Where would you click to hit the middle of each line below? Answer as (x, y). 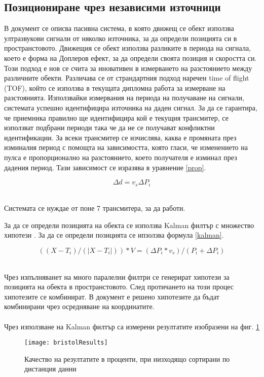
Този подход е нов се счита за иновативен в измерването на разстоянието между (128, 68)
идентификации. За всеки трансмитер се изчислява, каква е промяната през (120, 137)
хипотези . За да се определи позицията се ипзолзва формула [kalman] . (114, 235)
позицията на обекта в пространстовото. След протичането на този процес (119, 287)
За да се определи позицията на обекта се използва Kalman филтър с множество (129, 225)
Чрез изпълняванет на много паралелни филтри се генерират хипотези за (117, 276)
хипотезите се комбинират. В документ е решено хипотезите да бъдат (112, 296)
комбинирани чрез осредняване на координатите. (79, 306)
